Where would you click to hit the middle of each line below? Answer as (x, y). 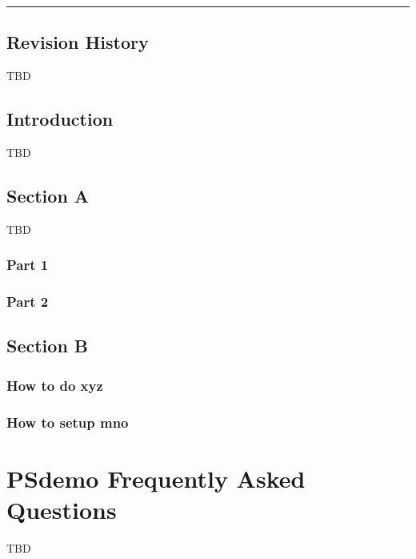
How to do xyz (55, 385)
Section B (48, 346)
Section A (48, 195)
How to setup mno (68, 422)
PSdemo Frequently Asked (156, 478)
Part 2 (28, 302)
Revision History (78, 42)
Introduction (60, 119)
